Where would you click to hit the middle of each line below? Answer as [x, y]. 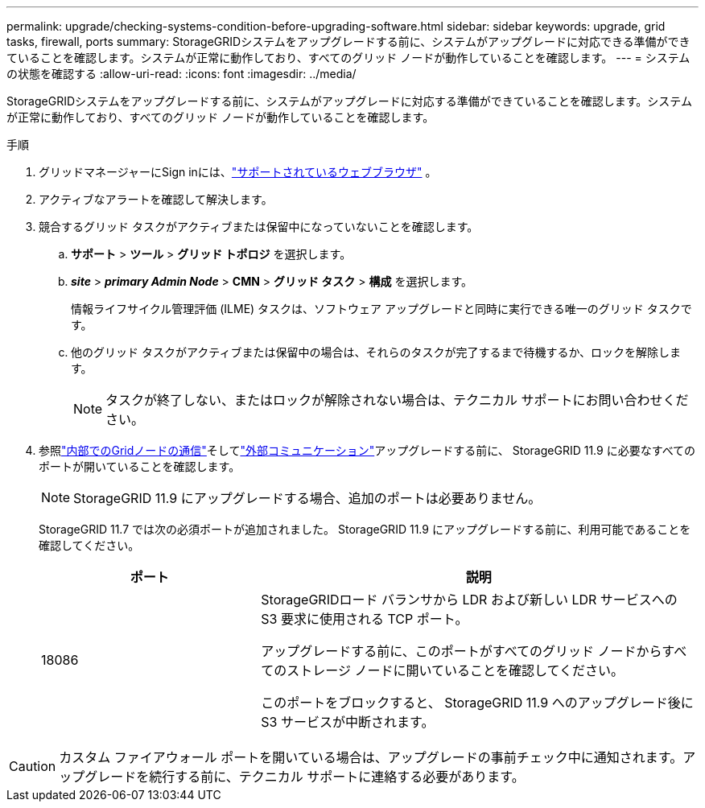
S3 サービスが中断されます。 [348, 722]
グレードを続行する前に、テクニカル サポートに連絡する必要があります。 [305, 777]
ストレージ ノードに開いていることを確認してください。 [456, 670]
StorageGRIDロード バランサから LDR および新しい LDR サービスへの [469, 600]
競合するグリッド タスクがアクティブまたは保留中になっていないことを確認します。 [259, 227]
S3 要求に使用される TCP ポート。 [365, 619]
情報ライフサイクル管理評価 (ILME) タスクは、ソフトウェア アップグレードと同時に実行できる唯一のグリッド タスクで [381, 309]
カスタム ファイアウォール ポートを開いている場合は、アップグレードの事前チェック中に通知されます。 [371, 757]
